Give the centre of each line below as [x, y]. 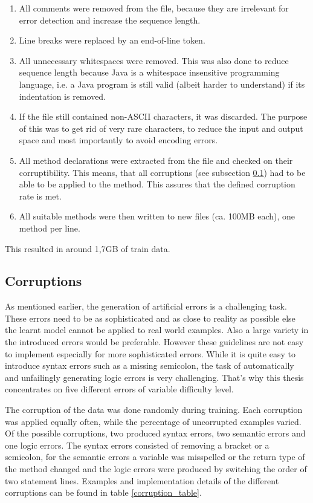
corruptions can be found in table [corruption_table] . [103, 492]
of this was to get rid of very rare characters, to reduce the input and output [161, 128]
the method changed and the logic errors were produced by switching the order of [156, 469]
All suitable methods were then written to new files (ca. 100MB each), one [157, 216]
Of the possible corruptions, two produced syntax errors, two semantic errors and [155, 433]
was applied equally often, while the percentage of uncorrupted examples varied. [153, 421]
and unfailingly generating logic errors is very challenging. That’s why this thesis [154, 377]
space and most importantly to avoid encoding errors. [118, 140]
